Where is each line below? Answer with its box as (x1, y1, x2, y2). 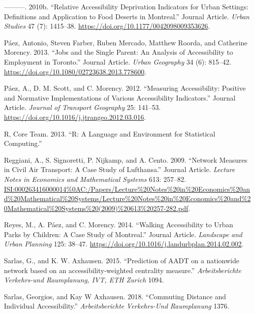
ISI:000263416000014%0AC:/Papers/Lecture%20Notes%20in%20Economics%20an (4, 183, 250, 194)
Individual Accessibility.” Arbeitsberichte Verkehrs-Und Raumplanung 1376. (4, 301, 229, 311)
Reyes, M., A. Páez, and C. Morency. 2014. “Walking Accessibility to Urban (4, 219, 233, 230)
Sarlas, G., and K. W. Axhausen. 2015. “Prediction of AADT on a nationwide (4, 255, 239, 266)
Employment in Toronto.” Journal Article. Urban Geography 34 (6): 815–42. (4, 56, 231, 67)
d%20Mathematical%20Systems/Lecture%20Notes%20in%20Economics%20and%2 (4, 193, 251, 204)
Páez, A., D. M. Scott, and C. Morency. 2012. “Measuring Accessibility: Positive (4, 83, 246, 93)
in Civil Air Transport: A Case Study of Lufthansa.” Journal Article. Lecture (4, 164, 235, 174)
